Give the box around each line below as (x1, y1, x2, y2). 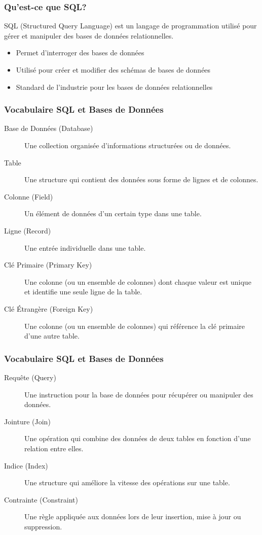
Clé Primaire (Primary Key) (4, 259, 92, 270)
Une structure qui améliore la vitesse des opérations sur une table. (24, 477, 230, 488)
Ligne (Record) (4, 225, 51, 236)
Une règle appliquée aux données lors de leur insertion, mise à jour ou (24, 511, 241, 522)
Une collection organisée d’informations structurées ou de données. (24, 140, 231, 150)
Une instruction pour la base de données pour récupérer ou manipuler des (24, 389, 253, 399)
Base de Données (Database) (4, 123, 93, 133)
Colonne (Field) (4, 191, 53, 202)
